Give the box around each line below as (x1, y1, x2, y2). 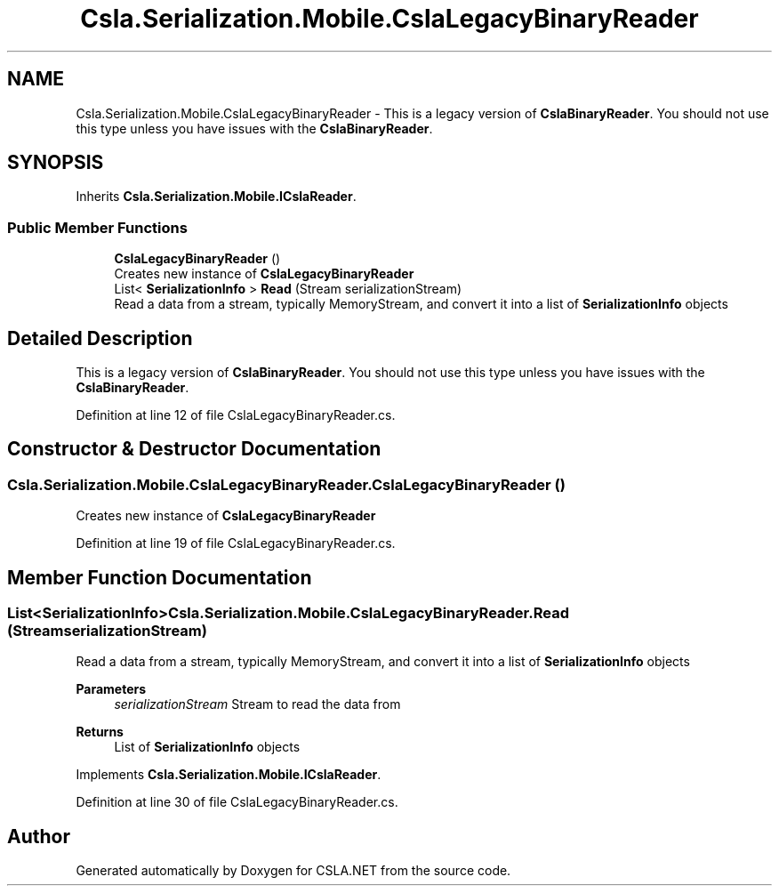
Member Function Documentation (7, 566, 312, 589)
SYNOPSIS (7, 151, 104, 174)
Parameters (76, 681, 147, 697)
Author (7, 825, 70, 848)
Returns (76, 724, 124, 740)
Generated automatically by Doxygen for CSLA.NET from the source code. (76, 863, 511, 879)
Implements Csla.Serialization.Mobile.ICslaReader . (76, 767, 381, 783)
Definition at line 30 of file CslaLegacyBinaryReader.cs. (76, 794, 398, 810)
